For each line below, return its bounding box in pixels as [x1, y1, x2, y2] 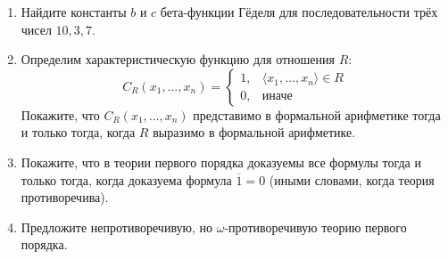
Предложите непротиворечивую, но [21, 217, 213, 236]
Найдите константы [21, 3, 127, 20]
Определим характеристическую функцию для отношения [21, 50, 335, 69]
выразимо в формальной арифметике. [153, 123, 356, 142]
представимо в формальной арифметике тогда [193, 105, 441, 124]
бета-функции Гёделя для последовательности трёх [160, 3, 438, 20]
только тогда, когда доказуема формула [21, 170, 232, 189]
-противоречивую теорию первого [224, 217, 407, 236]
